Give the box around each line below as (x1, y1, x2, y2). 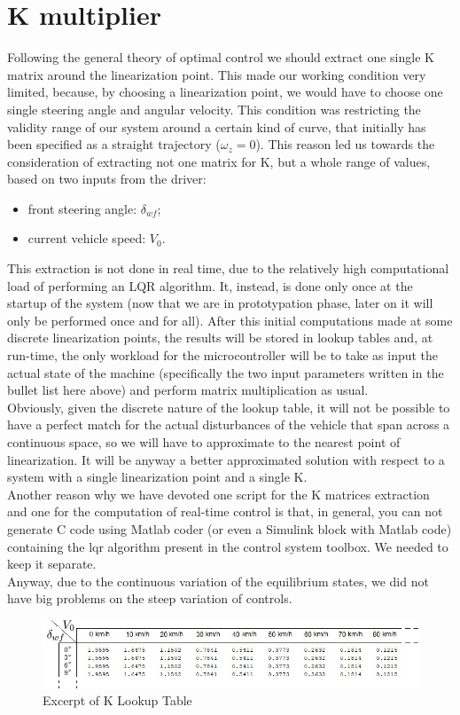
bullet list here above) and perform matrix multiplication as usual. (7, 381, 369, 399)
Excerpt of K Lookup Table (43, 691, 192, 710)
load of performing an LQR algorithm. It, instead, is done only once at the (7, 276, 413, 295)
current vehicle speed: (27, 229, 146, 247)
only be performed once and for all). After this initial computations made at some (7, 310, 453, 329)
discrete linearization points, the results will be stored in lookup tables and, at (7, 328, 433, 347)
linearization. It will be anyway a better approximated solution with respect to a (7, 450, 445, 468)
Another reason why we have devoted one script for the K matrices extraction (7, 484, 430, 503)
